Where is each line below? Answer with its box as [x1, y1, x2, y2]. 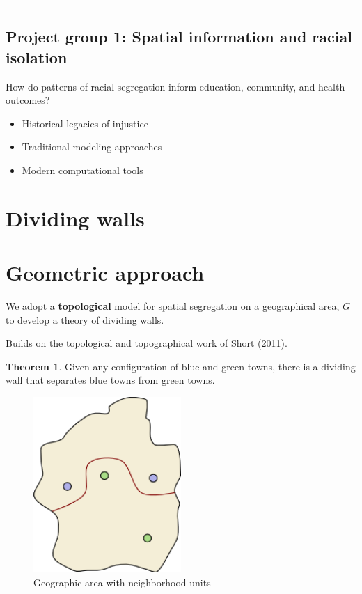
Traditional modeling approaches [22, 139, 162, 154]
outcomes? [6, 93, 50, 107]
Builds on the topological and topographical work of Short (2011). [6, 336, 288, 350]
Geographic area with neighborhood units [33, 575, 211, 589]
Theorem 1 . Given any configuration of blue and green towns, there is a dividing [6, 359, 356, 373]
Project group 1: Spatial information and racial [6, 26, 352, 47]
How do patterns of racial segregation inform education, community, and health [6, 79, 345, 93]
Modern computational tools [22, 162, 143, 177]
